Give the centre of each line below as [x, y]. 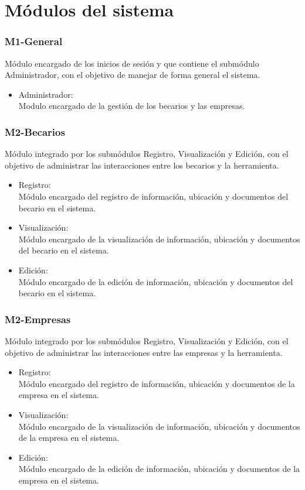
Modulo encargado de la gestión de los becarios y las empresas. [132, 106]
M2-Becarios [35, 131]
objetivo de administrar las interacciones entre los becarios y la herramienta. [142, 165]
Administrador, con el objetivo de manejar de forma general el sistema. [133, 75]
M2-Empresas [38, 319]
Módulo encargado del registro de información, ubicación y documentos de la [157, 383]
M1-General [34, 41]
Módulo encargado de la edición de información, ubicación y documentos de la [159, 469]
